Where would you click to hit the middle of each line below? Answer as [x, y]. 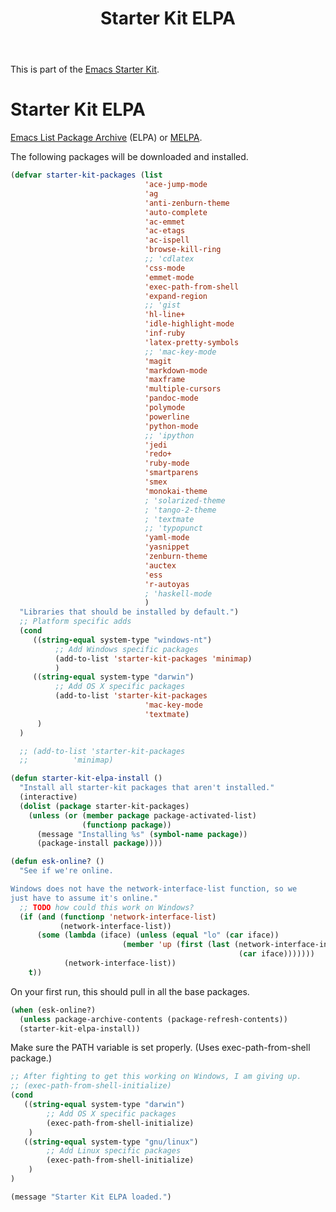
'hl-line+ [165, 315]
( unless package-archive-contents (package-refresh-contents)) [153, 1019]
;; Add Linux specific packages [114, 1151]
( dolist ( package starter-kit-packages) [104, 806]
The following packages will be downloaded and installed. [129, 157]
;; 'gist [163, 305]
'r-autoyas [167, 584]
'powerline [167, 417]
